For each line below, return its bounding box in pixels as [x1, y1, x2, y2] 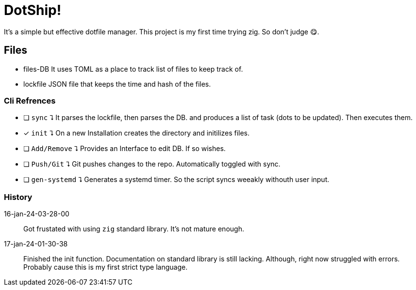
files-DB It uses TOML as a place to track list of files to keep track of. [23, 64, 243, 73]
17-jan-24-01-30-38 [4, 240, 68, 248]
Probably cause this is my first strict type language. [23, 263, 188, 272]
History [4, 192, 33, 202]
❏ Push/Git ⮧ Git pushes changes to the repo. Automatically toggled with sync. [23, 160, 281, 168]
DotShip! [4, 2, 62, 18]
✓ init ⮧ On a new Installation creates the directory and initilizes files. [23, 129, 250, 137]
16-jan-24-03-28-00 [4, 210, 69, 218]
